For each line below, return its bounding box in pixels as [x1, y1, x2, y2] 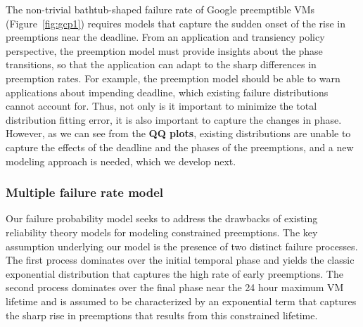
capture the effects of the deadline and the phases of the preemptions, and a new [6, 139, 354, 154]
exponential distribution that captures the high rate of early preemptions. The [6, 266, 343, 281]
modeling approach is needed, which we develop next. [6, 153, 236, 168]
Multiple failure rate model [6, 184, 164, 201]
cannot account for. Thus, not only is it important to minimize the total [6, 98, 317, 113]
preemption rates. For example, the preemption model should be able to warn [6, 70, 340, 85]
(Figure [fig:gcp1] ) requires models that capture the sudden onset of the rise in [6, 15, 346, 30]
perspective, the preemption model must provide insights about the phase [6, 43, 323, 58]
